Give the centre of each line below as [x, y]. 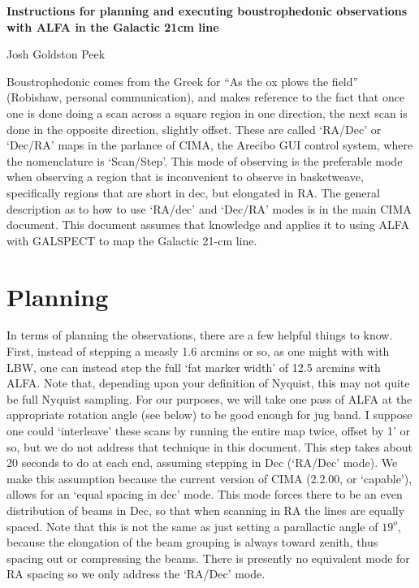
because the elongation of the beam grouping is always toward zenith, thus [192, 542]
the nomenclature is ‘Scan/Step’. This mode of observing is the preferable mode [205, 160]
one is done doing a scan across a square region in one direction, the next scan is [207, 112]
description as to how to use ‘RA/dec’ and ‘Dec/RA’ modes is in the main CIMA [209, 208]
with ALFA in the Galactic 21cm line [113, 26]
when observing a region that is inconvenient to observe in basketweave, [185, 177]
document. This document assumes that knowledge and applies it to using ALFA [208, 225]
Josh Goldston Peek [56, 54]
